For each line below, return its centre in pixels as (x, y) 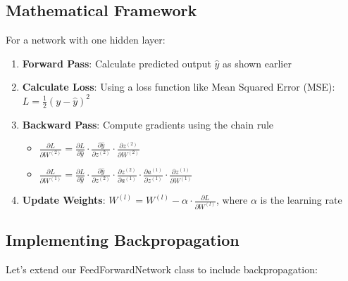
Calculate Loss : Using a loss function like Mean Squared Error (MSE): (179, 87)
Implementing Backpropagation (123, 240)
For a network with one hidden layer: (86, 40)
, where (232, 200)
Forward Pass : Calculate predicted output (117, 63)
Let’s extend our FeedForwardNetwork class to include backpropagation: (162, 269)
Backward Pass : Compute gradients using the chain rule (148, 124)
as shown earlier (257, 63)
